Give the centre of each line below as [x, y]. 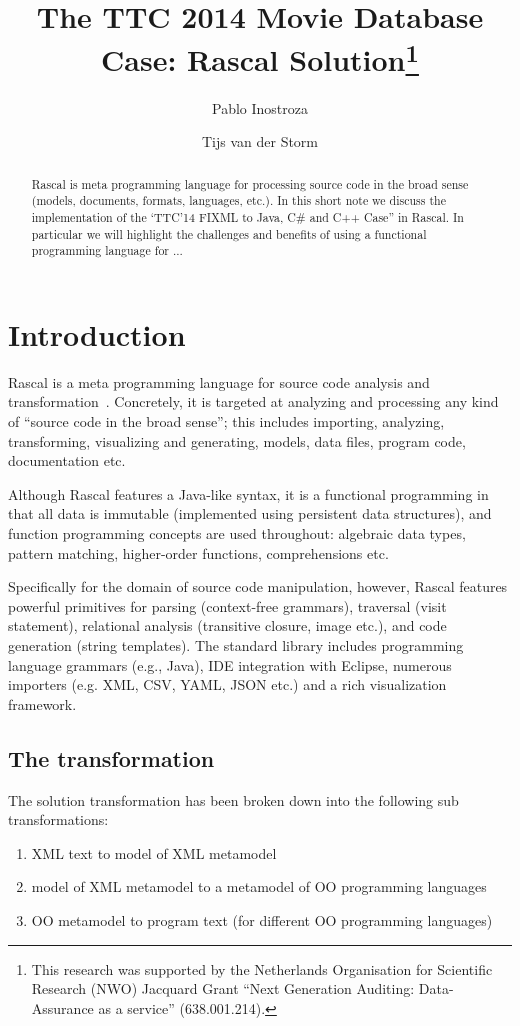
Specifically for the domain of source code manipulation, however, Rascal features [258, 586]
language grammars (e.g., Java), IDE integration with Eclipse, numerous [230, 664]
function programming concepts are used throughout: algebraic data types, [237, 533]
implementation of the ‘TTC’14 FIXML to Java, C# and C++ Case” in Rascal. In [247, 216]
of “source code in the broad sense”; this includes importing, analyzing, [226, 421]
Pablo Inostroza [260, 107]
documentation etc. [67, 460]
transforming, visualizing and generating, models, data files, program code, [237, 440]
